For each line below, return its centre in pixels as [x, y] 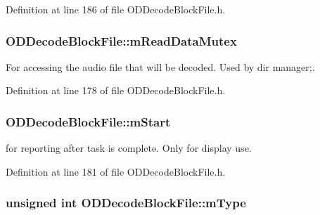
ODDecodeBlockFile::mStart [88, 121]
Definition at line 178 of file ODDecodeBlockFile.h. [116, 90]
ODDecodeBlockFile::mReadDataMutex [121, 40]
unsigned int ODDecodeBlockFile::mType [126, 203]
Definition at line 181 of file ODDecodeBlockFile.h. [116, 171]
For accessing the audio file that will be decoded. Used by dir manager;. [160, 66]
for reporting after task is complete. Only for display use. [129, 148]
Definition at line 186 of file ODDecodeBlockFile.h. [116, 9]
